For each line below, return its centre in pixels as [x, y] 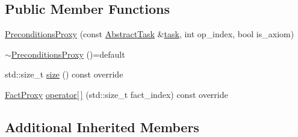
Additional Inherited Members [102, 126]
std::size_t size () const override [64, 74]
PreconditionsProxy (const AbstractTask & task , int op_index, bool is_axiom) [150, 34]
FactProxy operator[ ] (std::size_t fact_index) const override [116, 94]
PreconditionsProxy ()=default [68, 54]
